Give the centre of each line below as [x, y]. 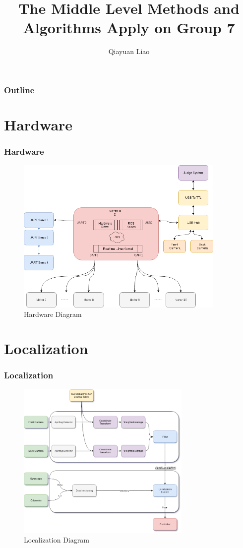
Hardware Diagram [53, 314]
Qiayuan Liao [129, 51]
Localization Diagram [57, 540]
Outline [19, 90]
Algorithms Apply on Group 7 [129, 28]
